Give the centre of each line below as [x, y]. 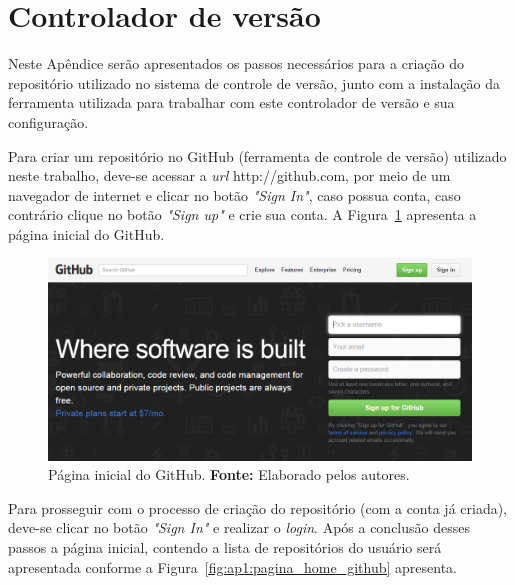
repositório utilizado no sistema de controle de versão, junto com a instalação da [254, 82]
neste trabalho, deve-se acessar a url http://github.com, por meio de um [229, 175]
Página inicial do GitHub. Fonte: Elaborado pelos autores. [229, 474]
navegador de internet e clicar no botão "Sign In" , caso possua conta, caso [234, 194]
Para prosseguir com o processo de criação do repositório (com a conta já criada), [258, 507]
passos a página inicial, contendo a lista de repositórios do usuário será [225, 546]
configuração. [48, 121]
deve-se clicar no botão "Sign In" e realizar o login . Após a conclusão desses [239, 527]
